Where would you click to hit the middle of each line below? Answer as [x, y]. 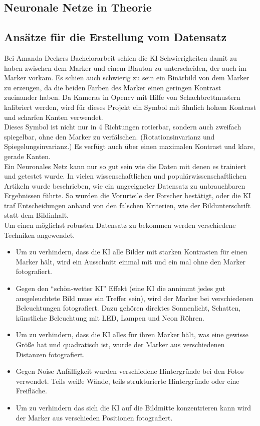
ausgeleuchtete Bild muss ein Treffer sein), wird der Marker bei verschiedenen [135, 298]
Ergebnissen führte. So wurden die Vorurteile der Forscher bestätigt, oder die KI [128, 195]
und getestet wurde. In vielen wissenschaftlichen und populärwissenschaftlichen [125, 176]
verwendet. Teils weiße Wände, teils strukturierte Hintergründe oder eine [127, 381]
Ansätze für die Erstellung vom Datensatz [115, 37]
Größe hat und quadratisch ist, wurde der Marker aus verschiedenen [120, 344]
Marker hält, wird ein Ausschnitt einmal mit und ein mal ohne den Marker [131, 261]
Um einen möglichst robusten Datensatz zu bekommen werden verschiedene [120, 225]
